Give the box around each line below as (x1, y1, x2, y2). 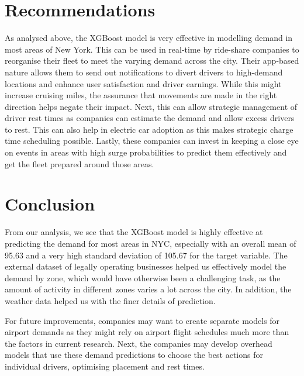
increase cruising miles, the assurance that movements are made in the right (5, 89, 277, 101)
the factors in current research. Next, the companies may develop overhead (5, 337, 272, 349)
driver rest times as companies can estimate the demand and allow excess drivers (5, 112, 295, 124)
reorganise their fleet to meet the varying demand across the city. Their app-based (5, 54, 299, 67)
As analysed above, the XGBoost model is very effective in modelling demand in (5, 32, 293, 44)
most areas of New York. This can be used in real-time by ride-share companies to (5, 43, 299, 55)
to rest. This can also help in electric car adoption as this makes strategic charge (5, 123, 293, 135)
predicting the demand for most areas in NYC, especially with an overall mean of (5, 237, 296, 249)
